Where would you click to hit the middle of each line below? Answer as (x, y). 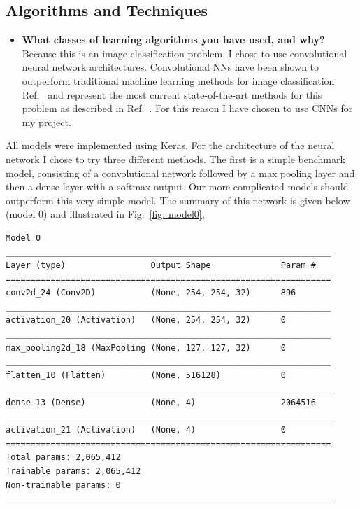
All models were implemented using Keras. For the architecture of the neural (170, 145)
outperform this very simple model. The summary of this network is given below (178, 200)
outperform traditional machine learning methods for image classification (178, 80)
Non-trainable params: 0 (63, 485)
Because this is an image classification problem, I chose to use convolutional (185, 53)
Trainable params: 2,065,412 (73, 472)
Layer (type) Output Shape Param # (161, 266)
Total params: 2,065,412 (63, 458)
